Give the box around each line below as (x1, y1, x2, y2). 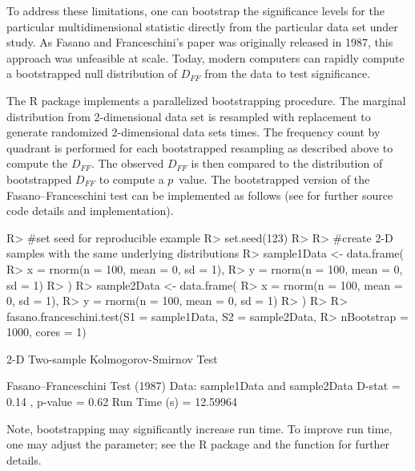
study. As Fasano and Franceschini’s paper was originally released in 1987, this (6, 34, 393, 51)
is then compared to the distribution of (191, 155, 383, 172)
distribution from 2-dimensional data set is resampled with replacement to (6, 108, 371, 124)
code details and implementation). (6, 202, 174, 219)
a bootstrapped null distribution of (6, 65, 178, 82)
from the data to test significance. (204, 65, 371, 82)
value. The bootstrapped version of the (179, 170, 370, 187)
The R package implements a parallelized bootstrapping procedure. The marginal (6, 91, 406, 108)
